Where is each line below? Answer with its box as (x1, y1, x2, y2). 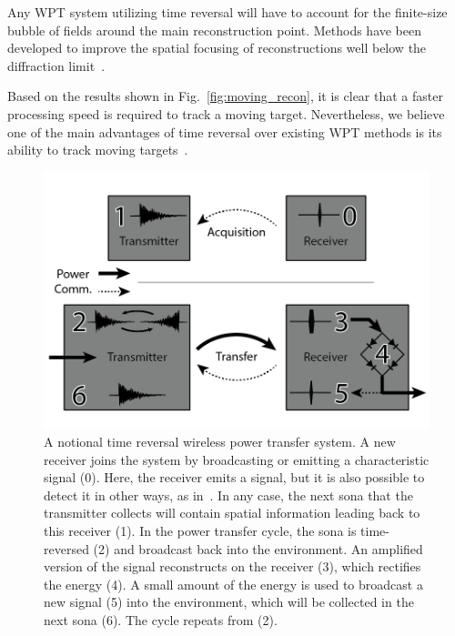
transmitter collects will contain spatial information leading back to (44, 503, 420, 522)
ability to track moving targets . (7, 140, 188, 159)
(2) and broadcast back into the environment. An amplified (93, 539, 423, 558)
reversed (44, 539, 89, 558)
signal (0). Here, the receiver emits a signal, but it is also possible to (44, 468, 425, 487)
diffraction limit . (7, 56, 106, 75)
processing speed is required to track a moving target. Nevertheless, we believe (7, 104, 445, 123)
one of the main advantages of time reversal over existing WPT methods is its (7, 122, 442, 141)
